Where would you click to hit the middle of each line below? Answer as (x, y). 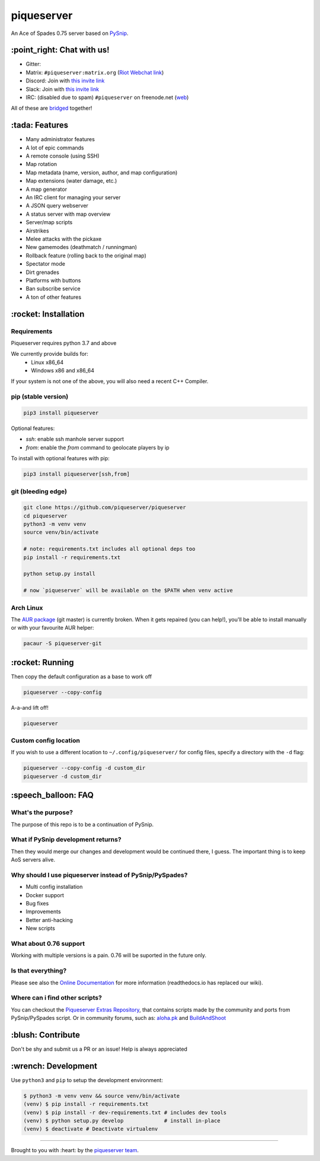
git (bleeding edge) (39, 491)
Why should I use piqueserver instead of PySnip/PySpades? (99, 875)
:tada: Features (40, 125)
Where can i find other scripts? (56, 998)
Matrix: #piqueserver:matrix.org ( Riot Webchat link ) (95, 72)
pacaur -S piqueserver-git (63, 644)
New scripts (41, 929)
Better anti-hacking (49, 920)
